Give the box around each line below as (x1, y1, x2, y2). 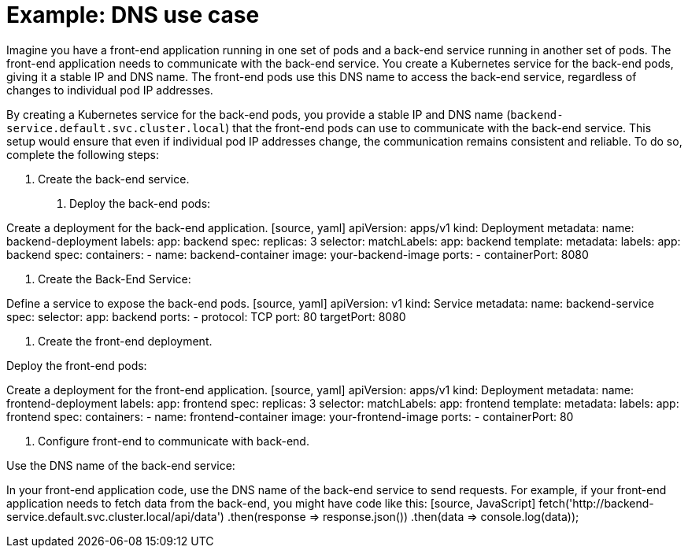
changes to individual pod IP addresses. (6, 83, 213, 97)
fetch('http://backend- (538, 496, 654, 510)
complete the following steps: (6, 147, 160, 161)
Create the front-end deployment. (38, 334, 213, 348)
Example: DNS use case (6, 2, 260, 28)
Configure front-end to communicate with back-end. (38, 434, 309, 448)
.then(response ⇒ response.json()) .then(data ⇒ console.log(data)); (227, 509, 579, 523)
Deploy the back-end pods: (69, 196, 211, 210)
